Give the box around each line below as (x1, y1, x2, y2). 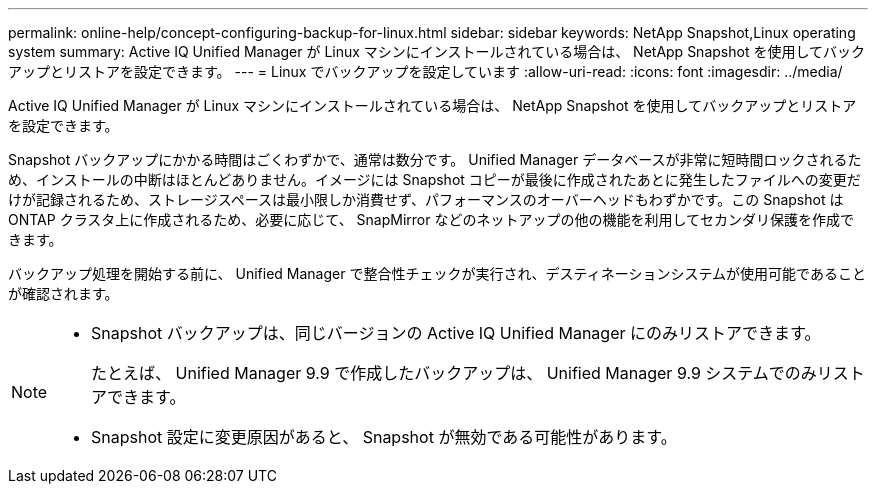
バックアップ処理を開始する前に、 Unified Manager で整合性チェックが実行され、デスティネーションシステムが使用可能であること (8, 265, 866, 282)
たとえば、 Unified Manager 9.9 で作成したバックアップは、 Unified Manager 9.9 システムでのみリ (91, 363, 833, 383)
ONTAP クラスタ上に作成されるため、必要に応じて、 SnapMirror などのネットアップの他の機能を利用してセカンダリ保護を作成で (8, 211, 855, 228)
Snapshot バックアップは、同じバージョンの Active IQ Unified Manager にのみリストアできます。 (91, 323, 821, 343)
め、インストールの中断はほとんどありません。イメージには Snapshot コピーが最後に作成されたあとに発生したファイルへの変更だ (8, 171, 861, 188)
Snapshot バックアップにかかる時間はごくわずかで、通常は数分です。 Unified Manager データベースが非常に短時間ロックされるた (8, 151, 862, 168)
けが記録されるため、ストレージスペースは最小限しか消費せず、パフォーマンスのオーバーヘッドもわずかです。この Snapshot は (8, 191, 844, 208)
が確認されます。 (8, 285, 119, 302)
